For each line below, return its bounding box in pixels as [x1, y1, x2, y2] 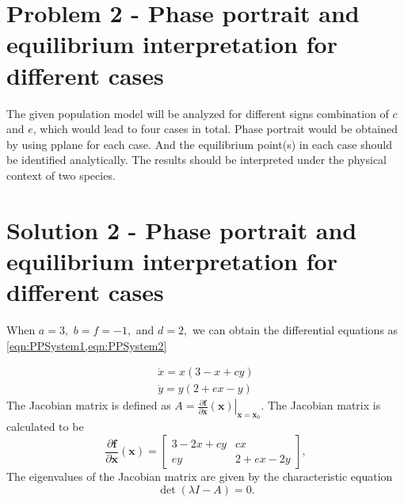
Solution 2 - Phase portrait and [6, 213, 357, 246]
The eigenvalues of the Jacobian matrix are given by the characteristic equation [6, 468, 393, 485]
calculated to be [6, 418, 84, 435]
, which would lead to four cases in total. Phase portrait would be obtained [32, 120, 398, 137]
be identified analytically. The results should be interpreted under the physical [6, 151, 387, 168]
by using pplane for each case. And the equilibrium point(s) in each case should [6, 135, 392, 152]
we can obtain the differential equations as [192, 321, 398, 337]
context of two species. [6, 166, 116, 183]
